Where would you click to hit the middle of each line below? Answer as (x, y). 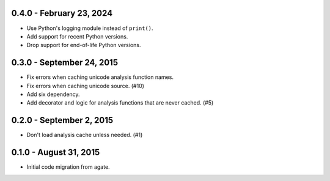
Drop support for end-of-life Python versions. (84, 45)
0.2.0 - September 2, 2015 (62, 120)
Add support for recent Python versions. (77, 36)
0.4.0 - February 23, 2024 (62, 13)
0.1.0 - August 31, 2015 (56, 153)
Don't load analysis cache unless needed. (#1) (85, 135)
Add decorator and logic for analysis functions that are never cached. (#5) (120, 103)
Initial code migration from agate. (68, 167)
